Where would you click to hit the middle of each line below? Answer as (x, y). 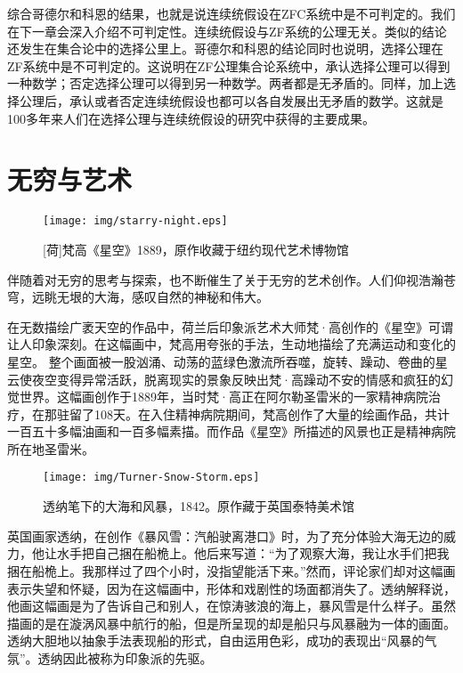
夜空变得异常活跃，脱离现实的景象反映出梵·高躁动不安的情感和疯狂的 (236, 379)
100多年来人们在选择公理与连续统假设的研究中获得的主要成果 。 (191, 118)
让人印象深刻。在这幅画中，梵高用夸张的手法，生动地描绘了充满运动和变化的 (231, 344)
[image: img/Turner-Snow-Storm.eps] (151, 478)
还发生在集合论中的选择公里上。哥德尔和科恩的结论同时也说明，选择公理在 (225, 49)
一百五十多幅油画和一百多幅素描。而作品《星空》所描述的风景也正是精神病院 (231, 431)
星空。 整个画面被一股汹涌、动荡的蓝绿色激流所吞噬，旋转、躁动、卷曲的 (221, 361)
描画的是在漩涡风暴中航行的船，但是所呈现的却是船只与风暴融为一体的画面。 (231, 623)
